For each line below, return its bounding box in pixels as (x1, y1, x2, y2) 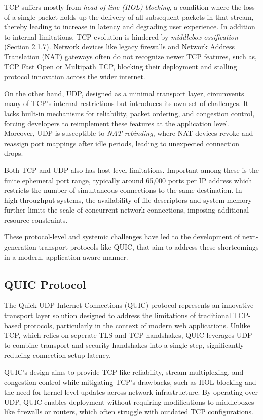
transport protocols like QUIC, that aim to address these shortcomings (39, 241, 259, 252)
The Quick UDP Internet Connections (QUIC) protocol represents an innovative (4, 300, 254, 310)
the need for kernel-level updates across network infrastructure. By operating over (4, 387, 258, 397)
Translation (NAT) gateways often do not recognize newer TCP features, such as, (4, 51, 257, 61)
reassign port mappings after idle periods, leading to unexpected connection (4, 137, 240, 148)
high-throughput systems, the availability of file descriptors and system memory (4, 194, 252, 205)
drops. (4, 148, 23, 158)
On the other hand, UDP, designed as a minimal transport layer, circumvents (4, 88, 244, 98)
